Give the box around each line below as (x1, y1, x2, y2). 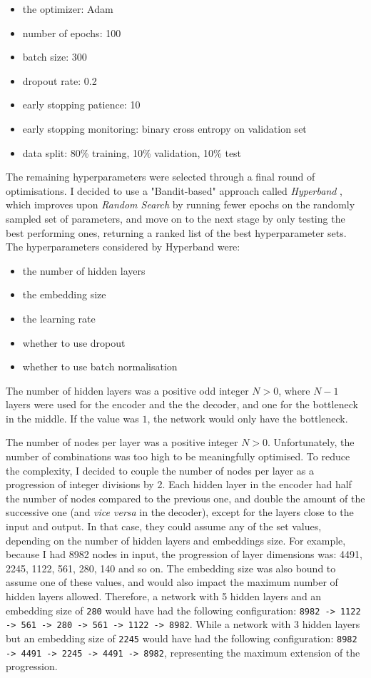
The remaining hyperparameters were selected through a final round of (6, 169, 315, 184)
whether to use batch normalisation (22, 359, 178, 374)
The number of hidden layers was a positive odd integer (6, 383, 249, 398)
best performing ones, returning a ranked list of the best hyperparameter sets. (6, 225, 347, 240)
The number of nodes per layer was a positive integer (6, 435, 238, 450)
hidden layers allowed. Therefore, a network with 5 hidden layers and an (6, 589, 322, 603)
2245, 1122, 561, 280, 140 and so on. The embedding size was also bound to (6, 560, 336, 575)
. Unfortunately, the (268, 435, 355, 450)
